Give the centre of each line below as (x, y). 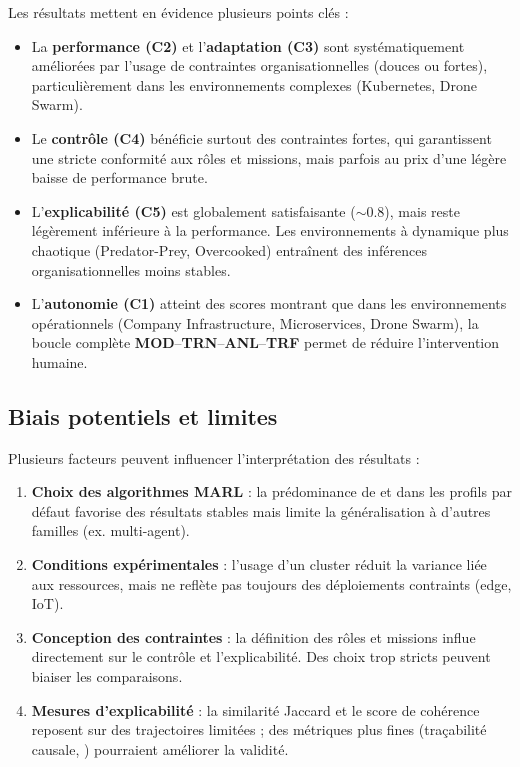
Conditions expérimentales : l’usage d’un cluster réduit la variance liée (259, 564)
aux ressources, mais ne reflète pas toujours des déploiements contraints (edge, (271, 583)
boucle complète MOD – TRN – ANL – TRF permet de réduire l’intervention (265, 342)
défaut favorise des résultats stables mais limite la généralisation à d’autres (261, 510)
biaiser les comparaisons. (107, 676)
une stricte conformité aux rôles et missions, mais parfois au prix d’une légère (269, 157)
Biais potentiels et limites (143, 415)
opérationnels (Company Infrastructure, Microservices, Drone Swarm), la (255, 322)
